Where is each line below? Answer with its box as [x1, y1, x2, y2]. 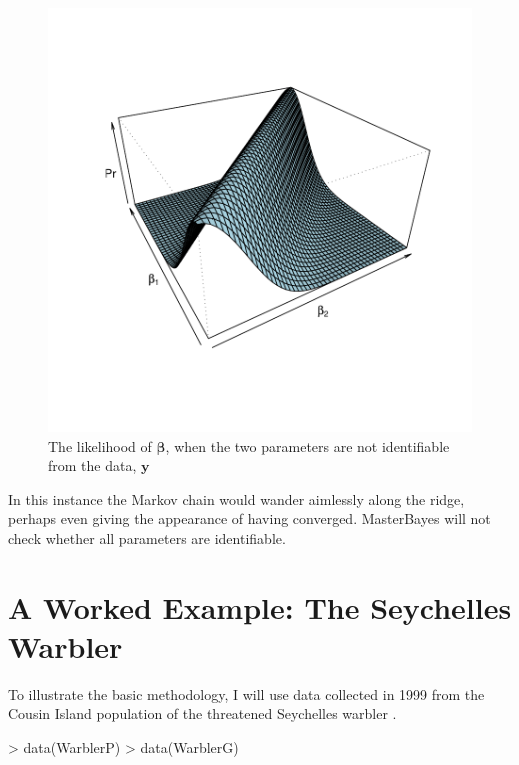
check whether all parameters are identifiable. [8, 527, 286, 548]
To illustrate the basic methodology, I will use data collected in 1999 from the [8, 683, 485, 704]
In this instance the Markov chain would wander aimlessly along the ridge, [8, 488, 465, 509]
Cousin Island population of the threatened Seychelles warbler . [8, 703, 397, 724]
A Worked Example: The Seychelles [8, 586, 512, 627]
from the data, [48, 455, 137, 476]
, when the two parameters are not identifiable [165, 435, 450, 456]
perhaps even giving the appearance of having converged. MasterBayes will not [8, 508, 491, 529]
